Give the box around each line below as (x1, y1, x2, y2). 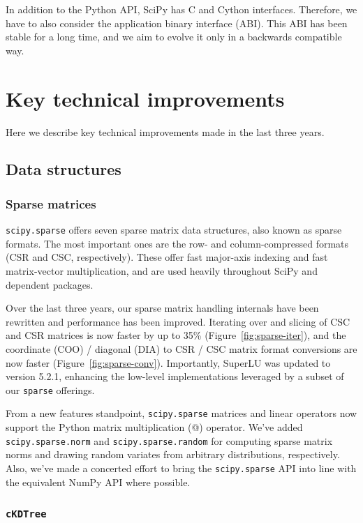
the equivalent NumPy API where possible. (6, 474, 191, 489)
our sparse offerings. (6, 382, 95, 397)
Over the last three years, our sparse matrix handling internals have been (6, 301, 319, 315)
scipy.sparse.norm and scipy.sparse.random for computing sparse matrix (6, 433, 333, 448)
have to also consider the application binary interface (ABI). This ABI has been (6, 15, 348, 30)
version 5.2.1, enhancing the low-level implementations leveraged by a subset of (6, 369, 344, 384)
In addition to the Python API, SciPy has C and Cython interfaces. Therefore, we (6, 2, 357, 16)
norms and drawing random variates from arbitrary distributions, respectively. (6, 447, 340, 462)
